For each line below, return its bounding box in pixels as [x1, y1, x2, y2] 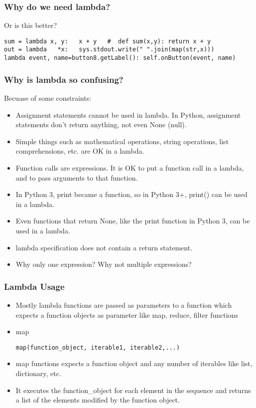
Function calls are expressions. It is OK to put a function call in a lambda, [15, 162, 244, 173]
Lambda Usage [4, 280, 65, 292]
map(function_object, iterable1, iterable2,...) [15, 344, 180, 351]
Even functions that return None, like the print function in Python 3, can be [15, 215, 250, 226]
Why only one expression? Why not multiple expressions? [15, 259, 192, 269]
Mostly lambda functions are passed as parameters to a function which [15, 299, 232, 310]
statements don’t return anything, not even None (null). [15, 119, 187, 130]
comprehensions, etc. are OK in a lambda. [15, 146, 144, 156]
